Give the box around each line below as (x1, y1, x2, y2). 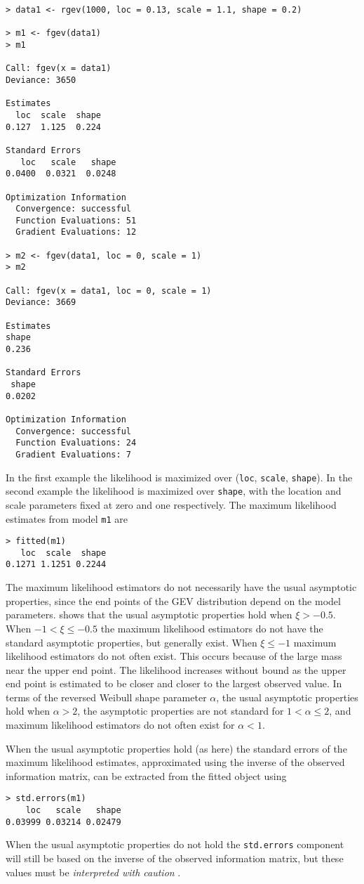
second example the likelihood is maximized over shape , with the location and (6, 483, 342, 498)
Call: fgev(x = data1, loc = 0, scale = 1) (6, 285, 212, 296)
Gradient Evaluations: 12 (15, 227, 137, 238)
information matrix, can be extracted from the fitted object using (6, 768, 287, 783)
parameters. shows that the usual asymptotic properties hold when (6, 607, 292, 622)
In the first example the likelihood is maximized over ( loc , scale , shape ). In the (6, 469, 353, 484)
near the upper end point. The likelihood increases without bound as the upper (6, 662, 346, 677)
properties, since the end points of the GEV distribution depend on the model (6, 593, 341, 608)
